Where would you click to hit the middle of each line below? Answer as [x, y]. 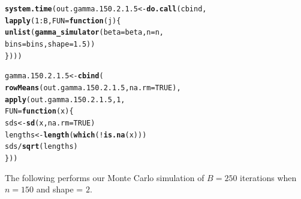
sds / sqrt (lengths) [41, 147]
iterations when [268, 177]
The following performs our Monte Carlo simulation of [105, 177]
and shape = [60, 189]
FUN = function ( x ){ [39, 111]
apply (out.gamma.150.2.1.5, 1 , [65, 99]
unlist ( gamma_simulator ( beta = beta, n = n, [84, 33]
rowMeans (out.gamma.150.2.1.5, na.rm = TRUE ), [93, 88]
